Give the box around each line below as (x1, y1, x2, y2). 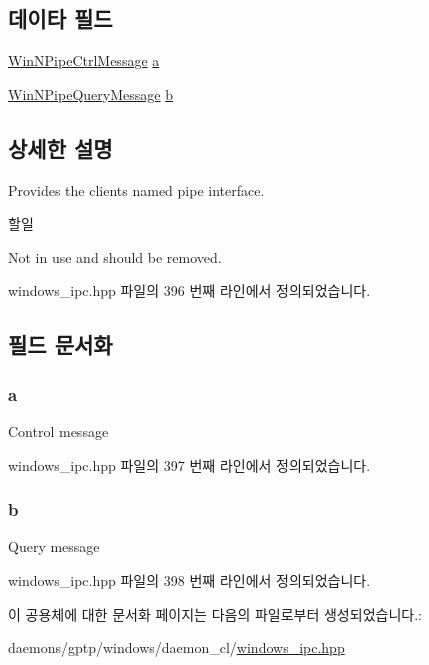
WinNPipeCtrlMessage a (8, 50, 160, 71)
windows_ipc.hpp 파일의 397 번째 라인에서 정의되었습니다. (8, 454, 371, 475)
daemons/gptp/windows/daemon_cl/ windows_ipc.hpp (8, 637, 345, 658)
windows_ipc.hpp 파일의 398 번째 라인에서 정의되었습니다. (8, 569, 371, 590)
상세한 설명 (8, 132, 113, 163)
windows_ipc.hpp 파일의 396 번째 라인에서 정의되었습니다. (8, 280, 371, 301)
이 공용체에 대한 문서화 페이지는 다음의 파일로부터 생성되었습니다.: (8, 603, 422, 624)
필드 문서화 (8, 329, 113, 360)
